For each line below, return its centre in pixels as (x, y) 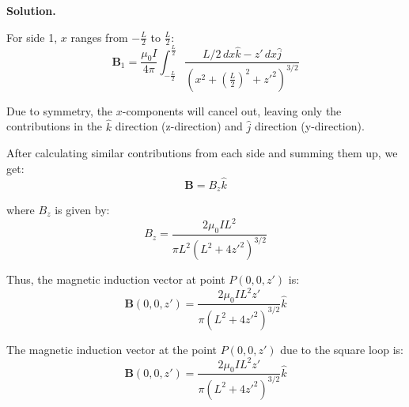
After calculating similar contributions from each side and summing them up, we (202, 153)
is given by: (82, 209)
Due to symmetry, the (60, 110)
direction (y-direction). (309, 126)
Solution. (31, 10)
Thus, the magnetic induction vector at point (116, 279)
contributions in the (55, 126)
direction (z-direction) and (179, 126)
